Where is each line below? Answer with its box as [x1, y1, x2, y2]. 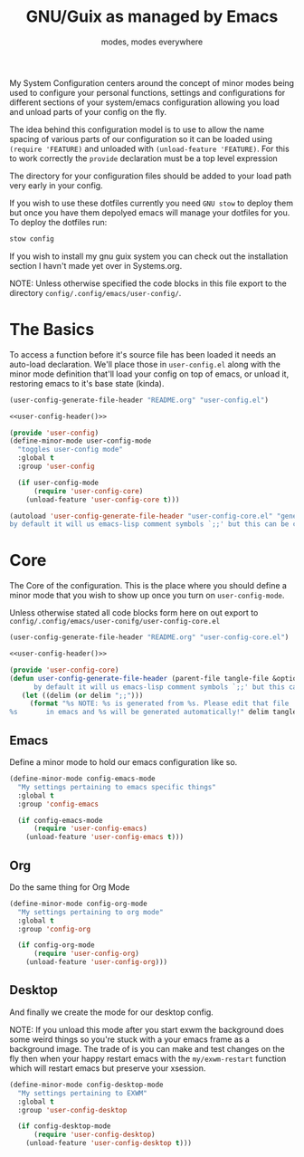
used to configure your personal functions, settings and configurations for [9, 87, 286, 98]
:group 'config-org [17, 924, 91, 933]
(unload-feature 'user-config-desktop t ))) [25, 1139, 193, 1148]
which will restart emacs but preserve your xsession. [9, 1062, 206, 1074]
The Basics [9, 320, 95, 339]
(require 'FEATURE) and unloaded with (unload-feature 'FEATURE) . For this [9, 143, 290, 154]
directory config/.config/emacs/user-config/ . [9, 287, 182, 298]
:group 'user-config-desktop [17, 1105, 128, 1114]
